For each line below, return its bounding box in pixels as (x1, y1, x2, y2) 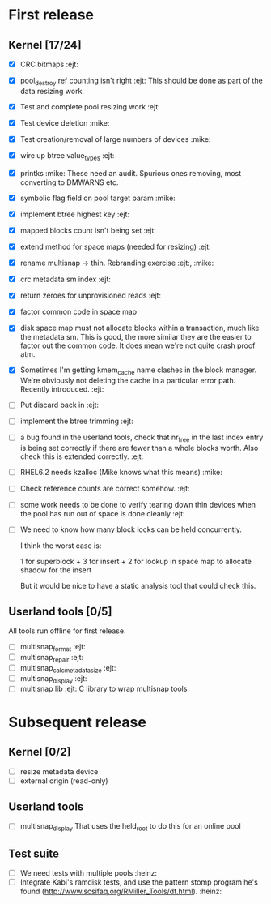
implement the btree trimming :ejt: (19, 416, 133, 426)
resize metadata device (19, 766, 99, 776)
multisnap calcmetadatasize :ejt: (19, 662, 116, 675)
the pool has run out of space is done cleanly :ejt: (19, 509, 185, 519)
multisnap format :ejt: (19, 642, 87, 653)
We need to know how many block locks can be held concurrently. (19, 525, 243, 534)
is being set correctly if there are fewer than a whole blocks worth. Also (19, 443, 259, 453)
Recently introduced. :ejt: (19, 384, 104, 394)
